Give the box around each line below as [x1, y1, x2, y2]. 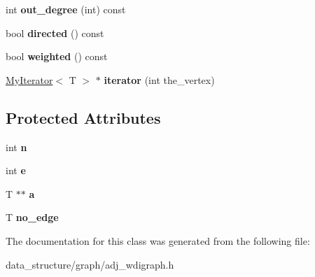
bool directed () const [6, 25, 104, 40]
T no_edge [6, 210, 59, 225]
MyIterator [6, 72, 53, 87]
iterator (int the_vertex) [104, 72, 215, 87]
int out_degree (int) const [6, 2, 126, 16]
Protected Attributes [6, 106, 161, 128]
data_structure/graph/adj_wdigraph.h [6, 257, 174, 271]
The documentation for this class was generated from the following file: [6, 233, 310, 248]
